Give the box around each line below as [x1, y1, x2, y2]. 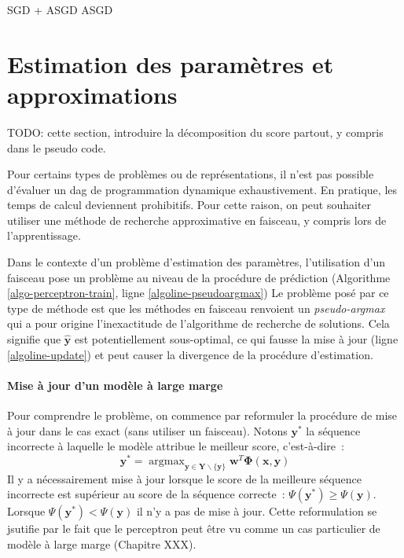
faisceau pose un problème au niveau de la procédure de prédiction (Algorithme [7, 269, 391, 285]
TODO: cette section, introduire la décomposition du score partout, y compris [7, 123, 384, 140]
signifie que [7, 331, 61, 347]
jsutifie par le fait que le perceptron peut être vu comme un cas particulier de [7, 520, 380, 537]
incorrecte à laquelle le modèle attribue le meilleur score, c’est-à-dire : [7, 438, 344, 454]
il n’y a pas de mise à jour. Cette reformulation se [136, 503, 377, 519]
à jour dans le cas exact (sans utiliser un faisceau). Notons [7, 422, 288, 439]
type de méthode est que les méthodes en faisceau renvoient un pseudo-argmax [7, 299, 385, 316]
